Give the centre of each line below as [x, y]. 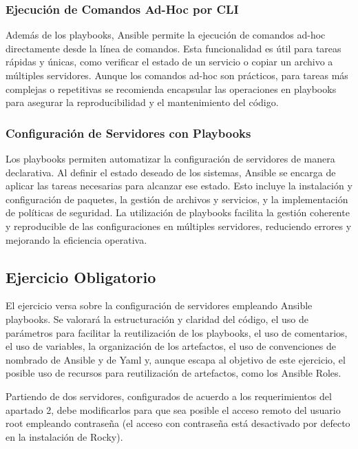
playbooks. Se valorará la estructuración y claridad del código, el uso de [157, 319]
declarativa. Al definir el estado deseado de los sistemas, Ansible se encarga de [171, 172]
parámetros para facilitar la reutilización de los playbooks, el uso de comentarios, [177, 332]
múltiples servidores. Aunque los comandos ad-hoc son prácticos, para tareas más [177, 75]
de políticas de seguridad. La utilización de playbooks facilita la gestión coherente [178, 212]
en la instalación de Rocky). [64, 436]
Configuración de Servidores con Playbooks [128, 133]
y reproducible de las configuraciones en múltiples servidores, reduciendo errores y [179, 226]
